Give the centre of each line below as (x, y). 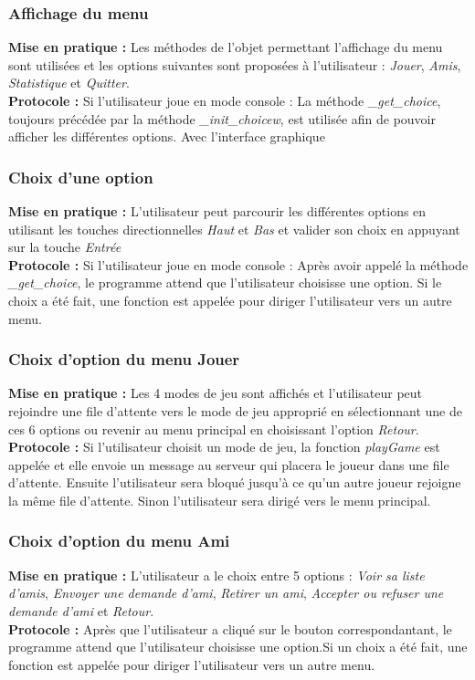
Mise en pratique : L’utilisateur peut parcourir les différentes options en (217, 211)
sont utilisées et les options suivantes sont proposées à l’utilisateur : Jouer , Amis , (235, 64)
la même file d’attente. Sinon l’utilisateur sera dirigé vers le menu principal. (220, 500)
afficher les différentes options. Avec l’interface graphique (167, 136)
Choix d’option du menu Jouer (124, 359)
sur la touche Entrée (65, 247)
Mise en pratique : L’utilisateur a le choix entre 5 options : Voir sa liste (216, 575)
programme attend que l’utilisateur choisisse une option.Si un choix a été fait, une (238, 647)
